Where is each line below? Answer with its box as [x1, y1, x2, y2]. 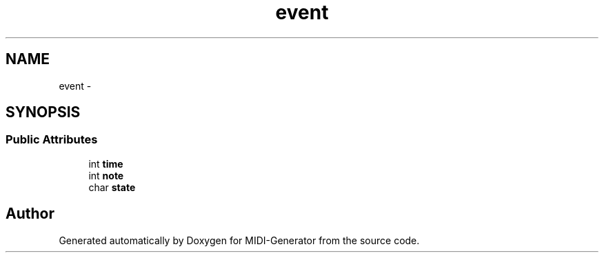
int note [88, 169, 124, 181]
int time [88, 157, 123, 170]
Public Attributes [6, 132, 98, 147]
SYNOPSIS [6, 103, 81, 121]
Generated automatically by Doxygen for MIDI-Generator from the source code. [59, 234, 420, 246]
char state [88, 181, 136, 193]
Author [6, 205, 54, 223]
